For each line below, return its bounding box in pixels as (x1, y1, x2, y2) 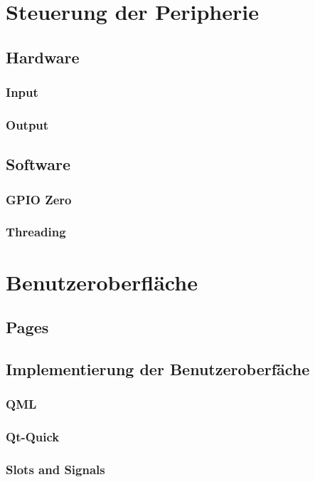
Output (6, 115, 49, 133)
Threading (6, 223, 66, 241)
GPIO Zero (6, 190, 72, 208)
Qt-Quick (6, 428, 60, 446)
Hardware (6, 46, 80, 68)
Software (6, 153, 71, 175)
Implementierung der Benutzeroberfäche (6, 357, 310, 379)
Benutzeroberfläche (6, 267, 198, 296)
